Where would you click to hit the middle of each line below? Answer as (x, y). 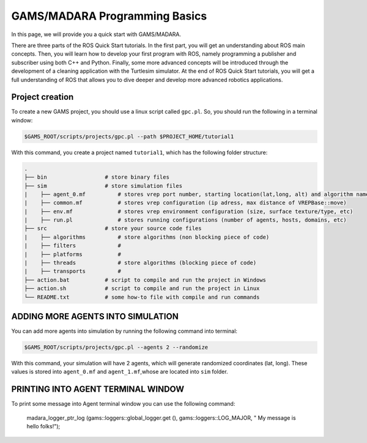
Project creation (43, 97)
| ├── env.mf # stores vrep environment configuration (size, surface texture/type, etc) (189, 211)
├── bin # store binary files (97, 177)
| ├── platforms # (73, 254)
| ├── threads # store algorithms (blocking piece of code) (140, 263)
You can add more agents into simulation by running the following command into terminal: (124, 331)
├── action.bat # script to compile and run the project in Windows (145, 280)
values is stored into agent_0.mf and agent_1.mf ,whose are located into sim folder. (120, 372)
